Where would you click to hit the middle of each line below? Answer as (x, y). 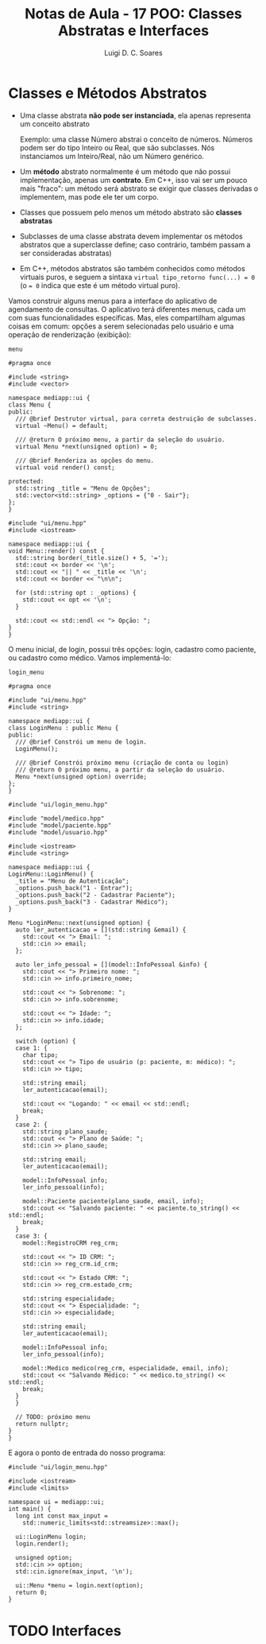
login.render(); (42, 1544)
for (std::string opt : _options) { (76, 593)
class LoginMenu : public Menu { (64, 728)
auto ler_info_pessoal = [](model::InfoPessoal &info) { (112, 964)
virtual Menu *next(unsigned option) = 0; (87, 446)
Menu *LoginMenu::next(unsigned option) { (79, 923)
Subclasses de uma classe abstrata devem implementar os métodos (131, 236)
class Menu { (30, 405)
